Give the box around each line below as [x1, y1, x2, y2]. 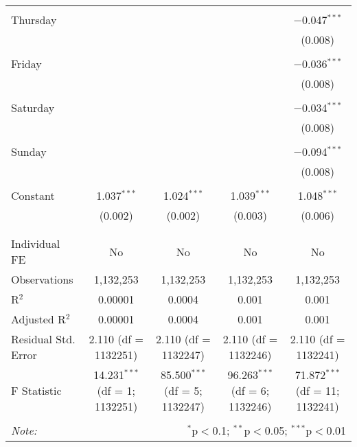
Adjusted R [11, 311, 66, 327]
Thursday [11, 12, 57, 27]
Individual [11, 236, 60, 251]
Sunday [11, 144, 47, 159]
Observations [11, 271, 73, 287]
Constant [11, 187, 55, 203]
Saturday [11, 100, 55, 115]
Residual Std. [11, 331, 76, 347]
